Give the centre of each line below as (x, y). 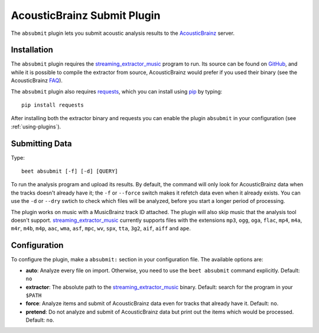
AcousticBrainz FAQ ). (37, 80)
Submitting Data (41, 143)
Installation (32, 50)
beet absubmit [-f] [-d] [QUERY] (70, 171)
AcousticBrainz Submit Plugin (86, 15)
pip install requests (53, 105)
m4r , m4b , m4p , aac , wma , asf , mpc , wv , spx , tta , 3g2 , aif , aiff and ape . (101, 228)
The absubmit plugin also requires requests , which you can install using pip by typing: (117, 91)
